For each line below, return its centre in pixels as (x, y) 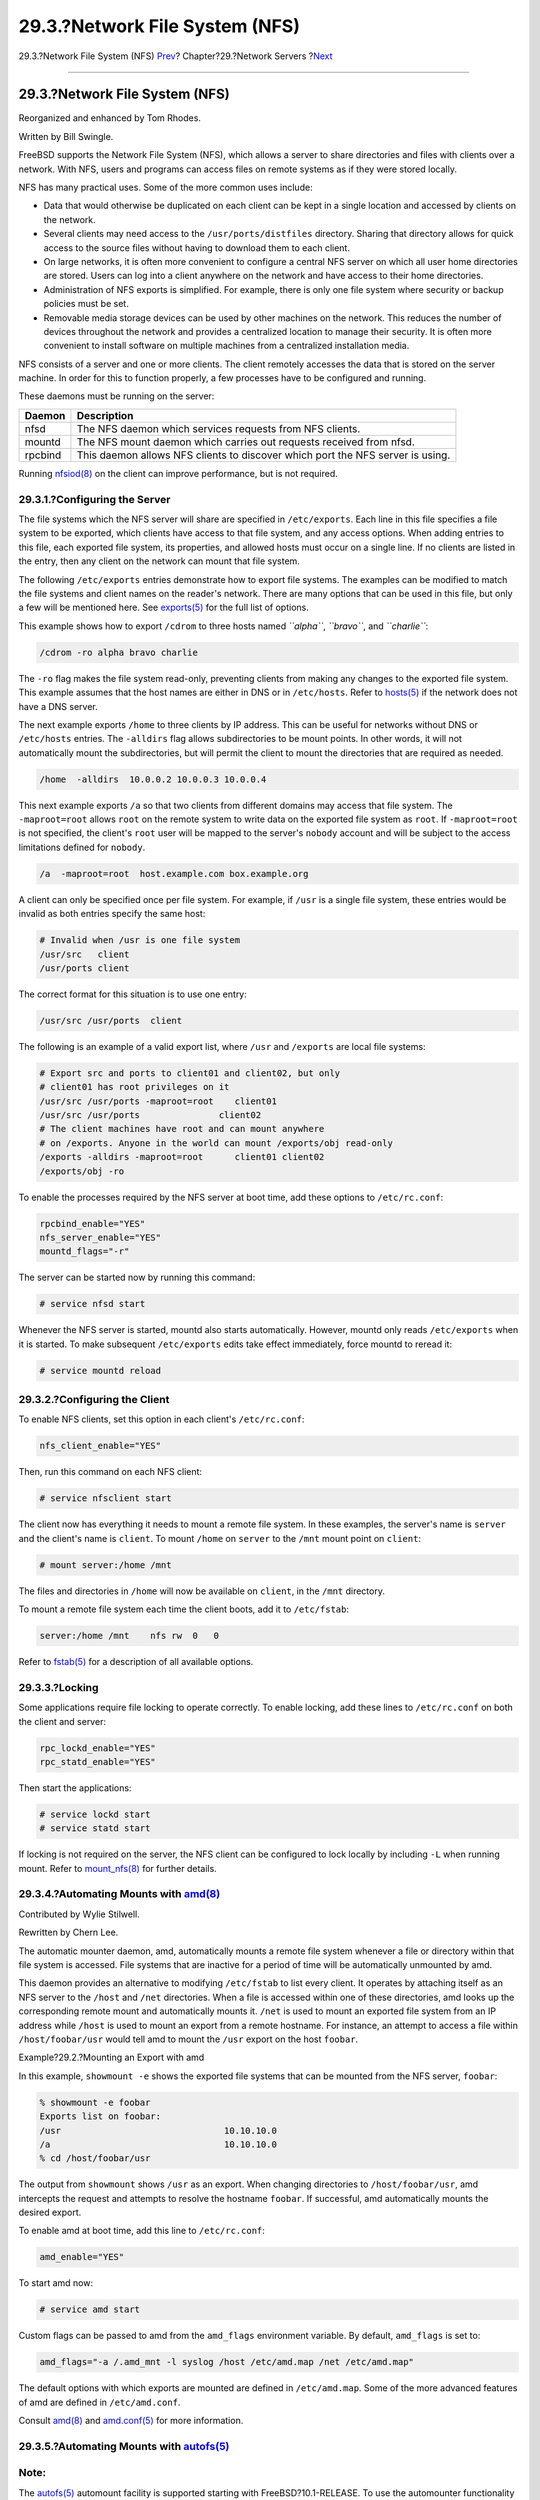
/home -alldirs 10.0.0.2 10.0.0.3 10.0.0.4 (153, 779)
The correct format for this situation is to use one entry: (132, 994)
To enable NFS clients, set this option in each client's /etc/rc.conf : (161, 1419)
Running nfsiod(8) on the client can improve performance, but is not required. (178, 473)
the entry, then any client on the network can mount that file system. (159, 561)
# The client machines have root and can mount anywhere (182, 1129)
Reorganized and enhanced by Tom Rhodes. (110, 118)
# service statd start (95, 1828)
